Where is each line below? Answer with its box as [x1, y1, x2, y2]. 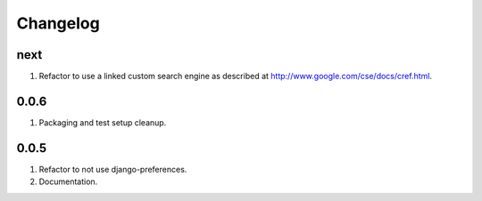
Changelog [16, 13, 100, 33]
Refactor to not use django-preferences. [38, 164, 187, 174]
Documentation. [38, 176, 98, 187]
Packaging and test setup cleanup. [38, 117, 167, 128]
